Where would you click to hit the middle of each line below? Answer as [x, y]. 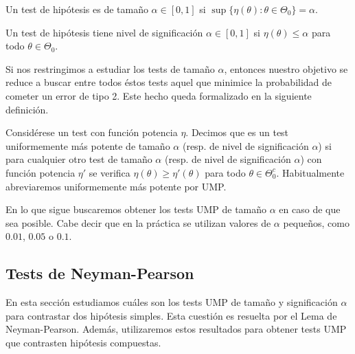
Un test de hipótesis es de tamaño [77, 9]
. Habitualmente [310, 172]
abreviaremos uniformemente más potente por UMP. [116, 186]
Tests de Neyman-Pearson [100, 273]
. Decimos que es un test [237, 132]
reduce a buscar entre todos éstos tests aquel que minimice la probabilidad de [169, 82]
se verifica [110, 172]
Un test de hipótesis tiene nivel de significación [104, 32]
